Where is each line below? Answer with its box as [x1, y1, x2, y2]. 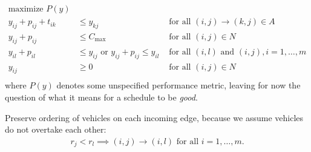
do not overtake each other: [5, 123, 106, 136]
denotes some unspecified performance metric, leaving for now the [56, 79, 301, 91]
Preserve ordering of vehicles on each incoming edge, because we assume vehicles [5, 111, 304, 124]
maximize [8, 5, 44, 14]
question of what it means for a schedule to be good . [5, 90, 198, 103]
